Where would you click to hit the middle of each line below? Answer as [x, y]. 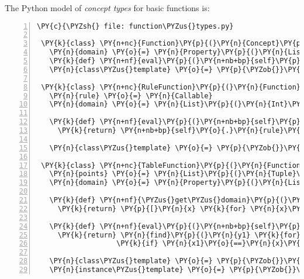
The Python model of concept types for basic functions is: [107, 8]
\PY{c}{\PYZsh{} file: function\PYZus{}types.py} [135, 26]
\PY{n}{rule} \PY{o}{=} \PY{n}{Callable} [131, 96]
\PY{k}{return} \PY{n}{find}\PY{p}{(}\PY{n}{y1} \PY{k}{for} [179, 235]
